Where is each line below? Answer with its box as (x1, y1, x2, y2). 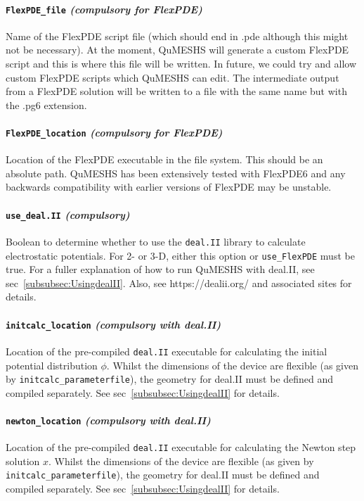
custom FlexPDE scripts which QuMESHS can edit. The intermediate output (6, 70, 339, 84)
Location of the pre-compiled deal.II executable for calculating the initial (6, 343, 327, 358)
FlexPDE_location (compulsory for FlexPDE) (6, 125, 223, 140)
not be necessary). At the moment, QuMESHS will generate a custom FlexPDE (6, 42, 349, 57)
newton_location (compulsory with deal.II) (6, 412, 211, 427)
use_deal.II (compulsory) (6, 207, 130, 222)
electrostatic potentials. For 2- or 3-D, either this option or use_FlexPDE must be (6, 248, 355, 262)
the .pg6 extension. (6, 97, 87, 112)
